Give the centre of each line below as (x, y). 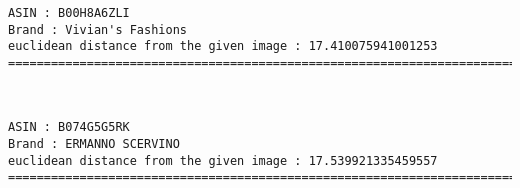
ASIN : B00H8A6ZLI (69, 13)
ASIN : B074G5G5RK (69, 127)
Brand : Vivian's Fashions (97, 29)
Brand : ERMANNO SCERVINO (94, 143)
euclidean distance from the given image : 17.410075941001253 (223, 46)
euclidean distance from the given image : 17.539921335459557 (223, 160)
